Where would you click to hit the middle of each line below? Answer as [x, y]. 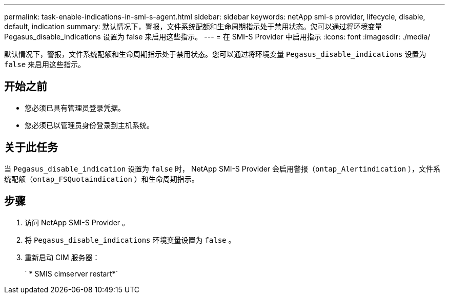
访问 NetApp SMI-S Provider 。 [77, 222]
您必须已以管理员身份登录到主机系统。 [89, 125]
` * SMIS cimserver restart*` [72, 273]
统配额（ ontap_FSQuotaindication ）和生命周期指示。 [101, 179]
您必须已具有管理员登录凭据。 [75, 108]
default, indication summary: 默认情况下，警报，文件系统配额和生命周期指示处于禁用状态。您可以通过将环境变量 [193, 26]
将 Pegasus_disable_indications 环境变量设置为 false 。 [130, 240]
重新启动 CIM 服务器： [62, 257]
